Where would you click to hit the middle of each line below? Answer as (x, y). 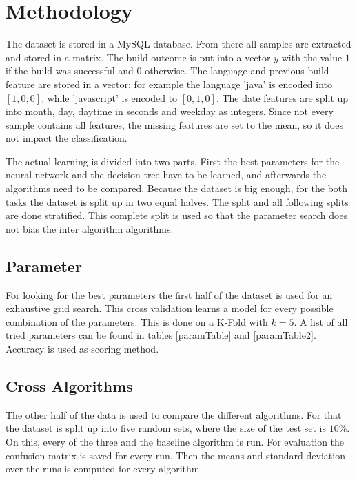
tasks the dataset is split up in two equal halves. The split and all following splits (177, 201)
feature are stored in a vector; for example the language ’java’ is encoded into (169, 84)
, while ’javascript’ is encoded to (110, 97)
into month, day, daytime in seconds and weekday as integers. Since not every (170, 111)
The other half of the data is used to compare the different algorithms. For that (174, 414)
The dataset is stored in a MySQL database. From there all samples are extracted (178, 44)
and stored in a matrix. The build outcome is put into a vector (138, 57)
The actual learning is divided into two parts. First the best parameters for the (173, 161)
